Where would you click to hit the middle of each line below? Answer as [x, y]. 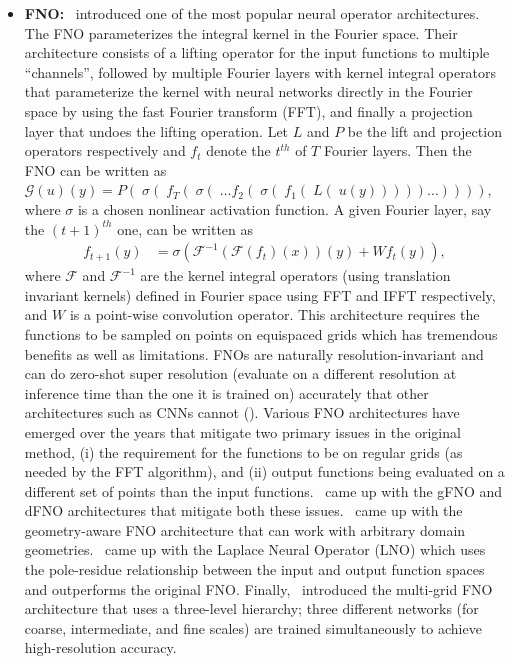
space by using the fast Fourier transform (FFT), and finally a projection [248, 110]
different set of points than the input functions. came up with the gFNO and [263, 490]
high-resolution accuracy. [100, 647]
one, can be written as [185, 228]
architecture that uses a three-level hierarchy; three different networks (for [251, 608]
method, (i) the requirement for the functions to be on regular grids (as [243, 451]
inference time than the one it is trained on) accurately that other [226, 392]
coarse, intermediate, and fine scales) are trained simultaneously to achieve [253, 627]
